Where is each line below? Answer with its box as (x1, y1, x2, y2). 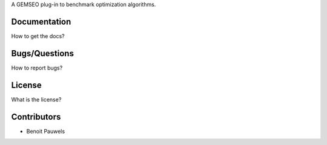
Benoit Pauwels (26, 127, 65, 135)
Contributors (11, 112, 61, 122)
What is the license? (11, 95, 62, 103)
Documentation (11, 16, 71, 27)
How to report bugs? (11, 64, 63, 71)
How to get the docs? (11, 32, 65, 39)
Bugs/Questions (11, 48, 74, 59)
